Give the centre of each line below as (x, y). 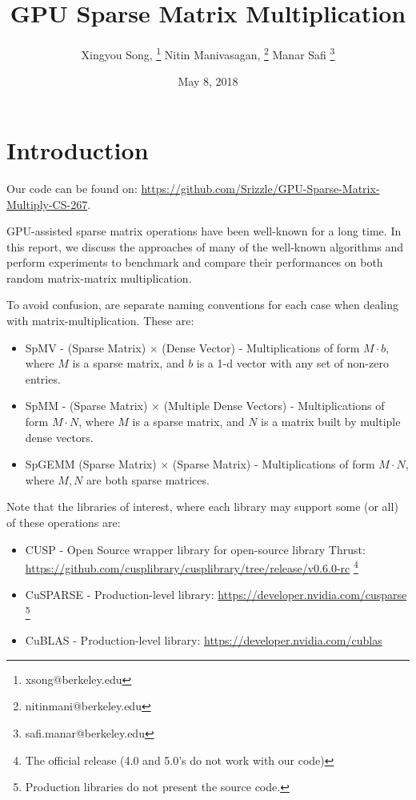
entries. (43, 378)
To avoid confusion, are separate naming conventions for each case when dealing (203, 305)
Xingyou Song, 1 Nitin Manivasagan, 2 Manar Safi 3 (208, 53)
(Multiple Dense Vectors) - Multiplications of (274, 406)
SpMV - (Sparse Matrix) (86, 347)
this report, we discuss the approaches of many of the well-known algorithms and (205, 246)
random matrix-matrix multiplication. (99, 277)
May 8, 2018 (208, 81)
